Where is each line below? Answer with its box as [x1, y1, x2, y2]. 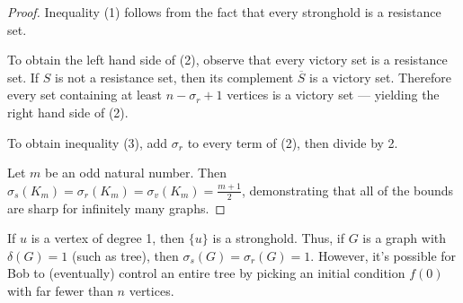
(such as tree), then [72, 246, 179, 264]
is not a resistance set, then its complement [54, 67, 294, 86]
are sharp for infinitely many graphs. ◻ [7, 198, 226, 217]
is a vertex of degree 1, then [31, 229, 185, 247]
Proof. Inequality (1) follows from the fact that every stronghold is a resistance [7, 3, 441, 21]
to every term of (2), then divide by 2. [187, 133, 398, 151]
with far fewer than [7, 281, 113, 299]
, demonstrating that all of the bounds [241, 180, 454, 199]
